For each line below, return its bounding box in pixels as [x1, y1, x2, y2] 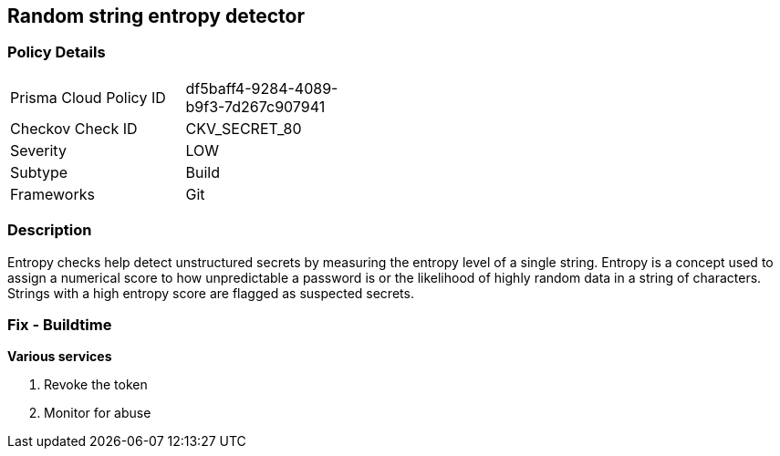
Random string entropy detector [7, 5, 305, 27]
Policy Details [7, 43, 106, 62]
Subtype [10, 162, 68, 181]
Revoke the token [44, 377, 148, 393]
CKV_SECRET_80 [185, 119, 302, 138]
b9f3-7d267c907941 [185, 97, 326, 116]
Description [7, 221, 92, 240]
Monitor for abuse [44, 405, 151, 421]
